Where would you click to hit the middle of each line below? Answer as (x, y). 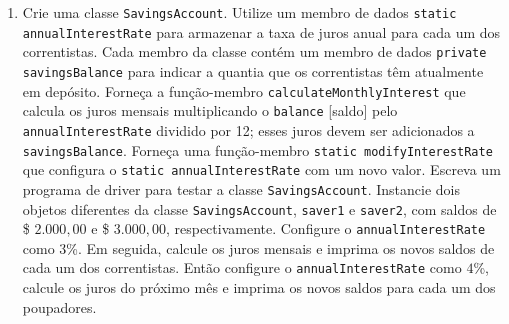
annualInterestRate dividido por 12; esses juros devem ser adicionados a (248, 129)
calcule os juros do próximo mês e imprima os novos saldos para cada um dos (259, 287)
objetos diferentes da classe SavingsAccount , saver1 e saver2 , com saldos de (259, 208)
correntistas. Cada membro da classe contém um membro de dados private (254, 51)
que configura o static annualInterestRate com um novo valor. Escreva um (261, 169)
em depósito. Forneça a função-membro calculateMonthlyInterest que (244, 90)
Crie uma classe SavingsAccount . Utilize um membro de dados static (239, 12)
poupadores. (59, 306)
